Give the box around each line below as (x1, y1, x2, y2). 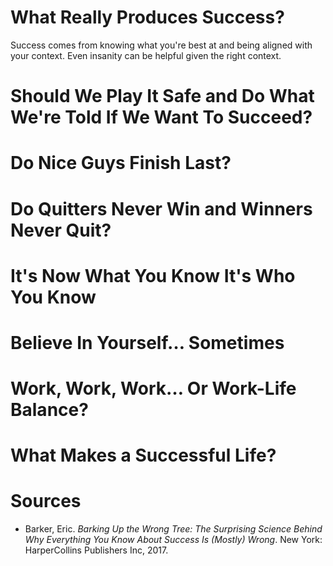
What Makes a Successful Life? (10, 444, 277, 467)
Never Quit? (10, 219, 112, 241)
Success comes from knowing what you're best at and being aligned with (10, 39, 313, 51)
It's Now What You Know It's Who (10, 264, 296, 287)
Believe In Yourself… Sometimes (10, 331, 285, 354)
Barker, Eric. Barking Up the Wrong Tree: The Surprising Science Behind (24, 523, 323, 535)
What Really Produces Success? (10, 6, 285, 29)
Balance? (10, 399, 89, 421)
